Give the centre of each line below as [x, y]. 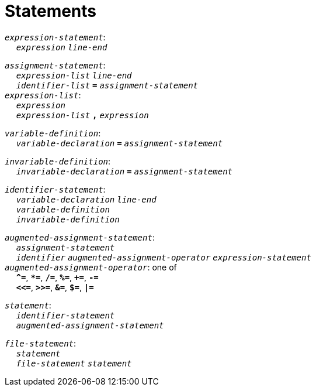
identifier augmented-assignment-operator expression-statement [164, 257]
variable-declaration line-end [86, 199]
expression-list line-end [74, 75]
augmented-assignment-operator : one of [91, 267]
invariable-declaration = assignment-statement [124, 171]
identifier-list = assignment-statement [107, 85]
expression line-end [62, 47]
